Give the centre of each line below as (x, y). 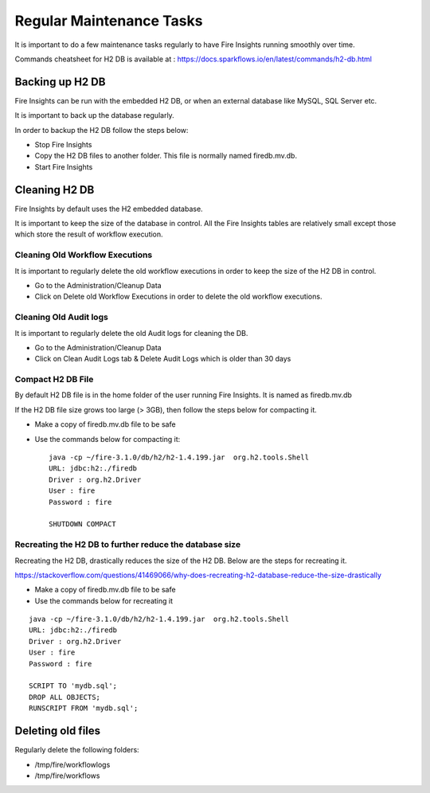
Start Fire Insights (64, 166)
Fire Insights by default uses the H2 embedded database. (109, 209)
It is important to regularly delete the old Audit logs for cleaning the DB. (131, 333)
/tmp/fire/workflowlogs (72, 764)
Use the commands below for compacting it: (107, 439)
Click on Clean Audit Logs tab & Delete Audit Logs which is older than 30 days (163, 359)
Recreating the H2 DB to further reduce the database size (128, 545)
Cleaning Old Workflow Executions (84, 255)
